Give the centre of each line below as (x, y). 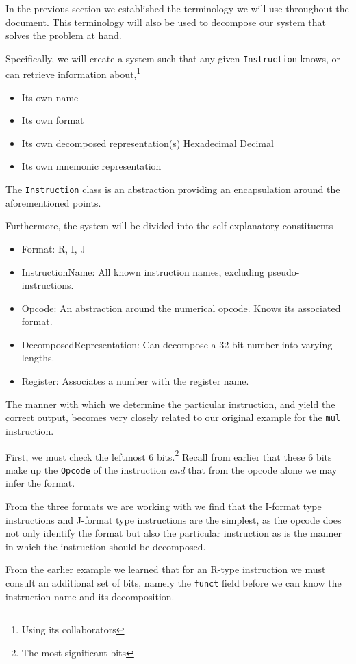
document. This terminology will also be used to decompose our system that (166, 22)
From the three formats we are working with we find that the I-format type (164, 506)
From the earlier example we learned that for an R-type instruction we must (166, 569)
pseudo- (283, 271)
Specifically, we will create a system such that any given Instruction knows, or (173, 58)
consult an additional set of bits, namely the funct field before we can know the (174, 582)
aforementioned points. (53, 202)
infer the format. (40, 483)
